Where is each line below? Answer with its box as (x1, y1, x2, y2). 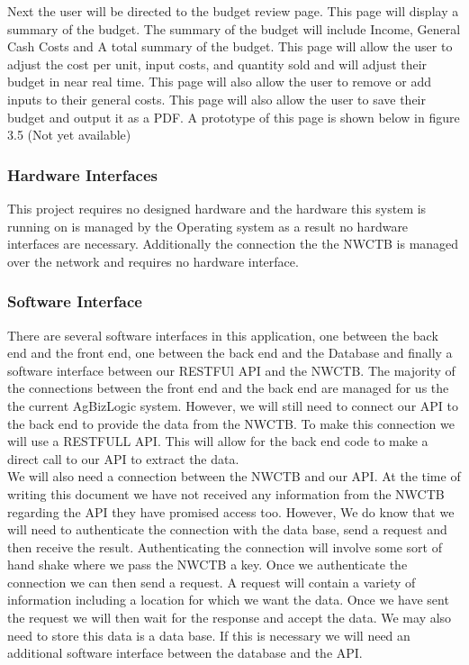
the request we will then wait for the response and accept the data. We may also (7, 608, 452, 627)
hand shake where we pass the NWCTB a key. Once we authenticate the (7, 555, 408, 574)
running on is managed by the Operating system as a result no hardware (7, 216, 409, 235)
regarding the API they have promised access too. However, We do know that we (7, 502, 455, 521)
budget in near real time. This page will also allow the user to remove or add (7, 72, 431, 91)
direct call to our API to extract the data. (7, 449, 239, 468)
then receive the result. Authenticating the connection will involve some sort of (7, 537, 442, 556)
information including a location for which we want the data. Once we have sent (7, 590, 449, 609)
